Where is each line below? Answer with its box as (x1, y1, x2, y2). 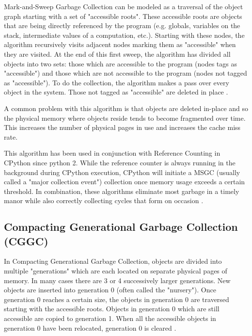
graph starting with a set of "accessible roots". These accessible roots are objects (4, 11, 242, 21)
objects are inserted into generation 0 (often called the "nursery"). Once (4, 285, 216, 295)
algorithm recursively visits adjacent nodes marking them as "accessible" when (4, 39, 236, 49)
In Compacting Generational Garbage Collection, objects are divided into (4, 256, 222, 266)
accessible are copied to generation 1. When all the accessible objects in (4, 313, 216, 323)
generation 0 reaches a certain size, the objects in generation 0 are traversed (4, 294, 229, 304)
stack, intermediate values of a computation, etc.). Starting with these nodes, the (4, 30, 245, 40)
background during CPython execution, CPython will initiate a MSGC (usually (4, 167, 240, 177)
